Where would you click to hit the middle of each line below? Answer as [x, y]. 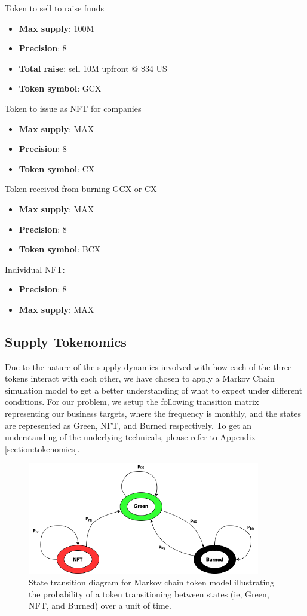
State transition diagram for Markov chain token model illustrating [152, 582]
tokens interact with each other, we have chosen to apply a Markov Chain [140, 378]
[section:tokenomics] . [42, 448]
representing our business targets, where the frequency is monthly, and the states [153, 414]
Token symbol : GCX [60, 88]
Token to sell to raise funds [54, 8]
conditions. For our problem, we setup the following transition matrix [132, 402]
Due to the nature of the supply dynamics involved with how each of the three [148, 366]
